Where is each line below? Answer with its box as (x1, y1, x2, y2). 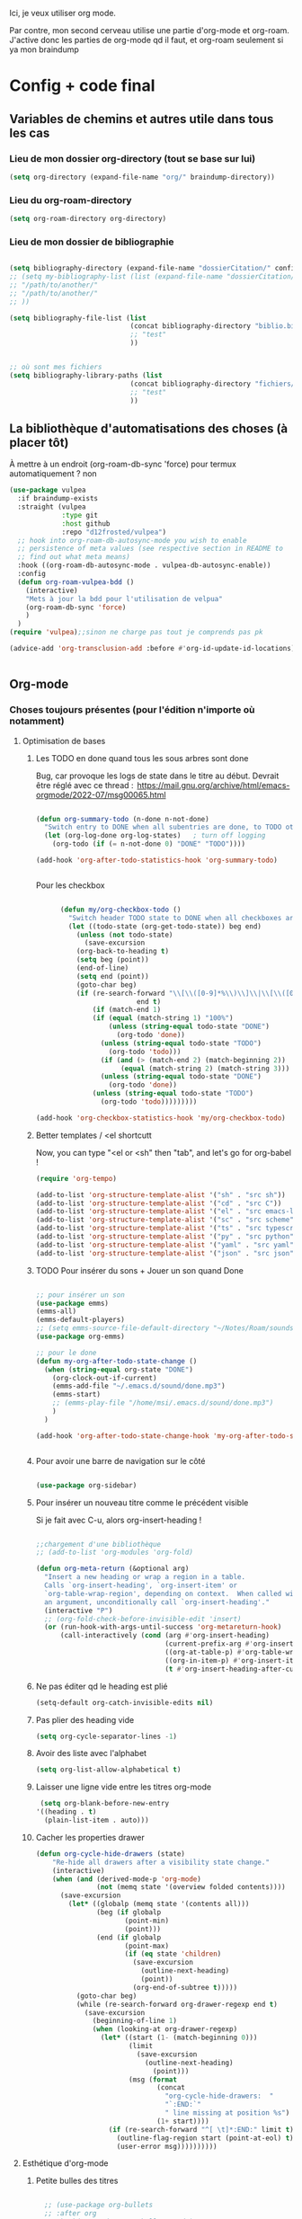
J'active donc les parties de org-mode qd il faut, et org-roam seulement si (9, 35, 284, 45)
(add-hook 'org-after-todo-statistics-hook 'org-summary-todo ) (35, 856, 279, 865)
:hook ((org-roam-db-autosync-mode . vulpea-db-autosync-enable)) (17, 561, 271, 570)
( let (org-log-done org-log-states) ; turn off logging (43, 831, 266, 840)
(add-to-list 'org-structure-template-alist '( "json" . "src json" (35, 1248, 294, 1257)
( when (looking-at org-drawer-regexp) (92, 2025, 238, 2034)
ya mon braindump (9, 44, 79, 55)
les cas (9, 125, 50, 140)
